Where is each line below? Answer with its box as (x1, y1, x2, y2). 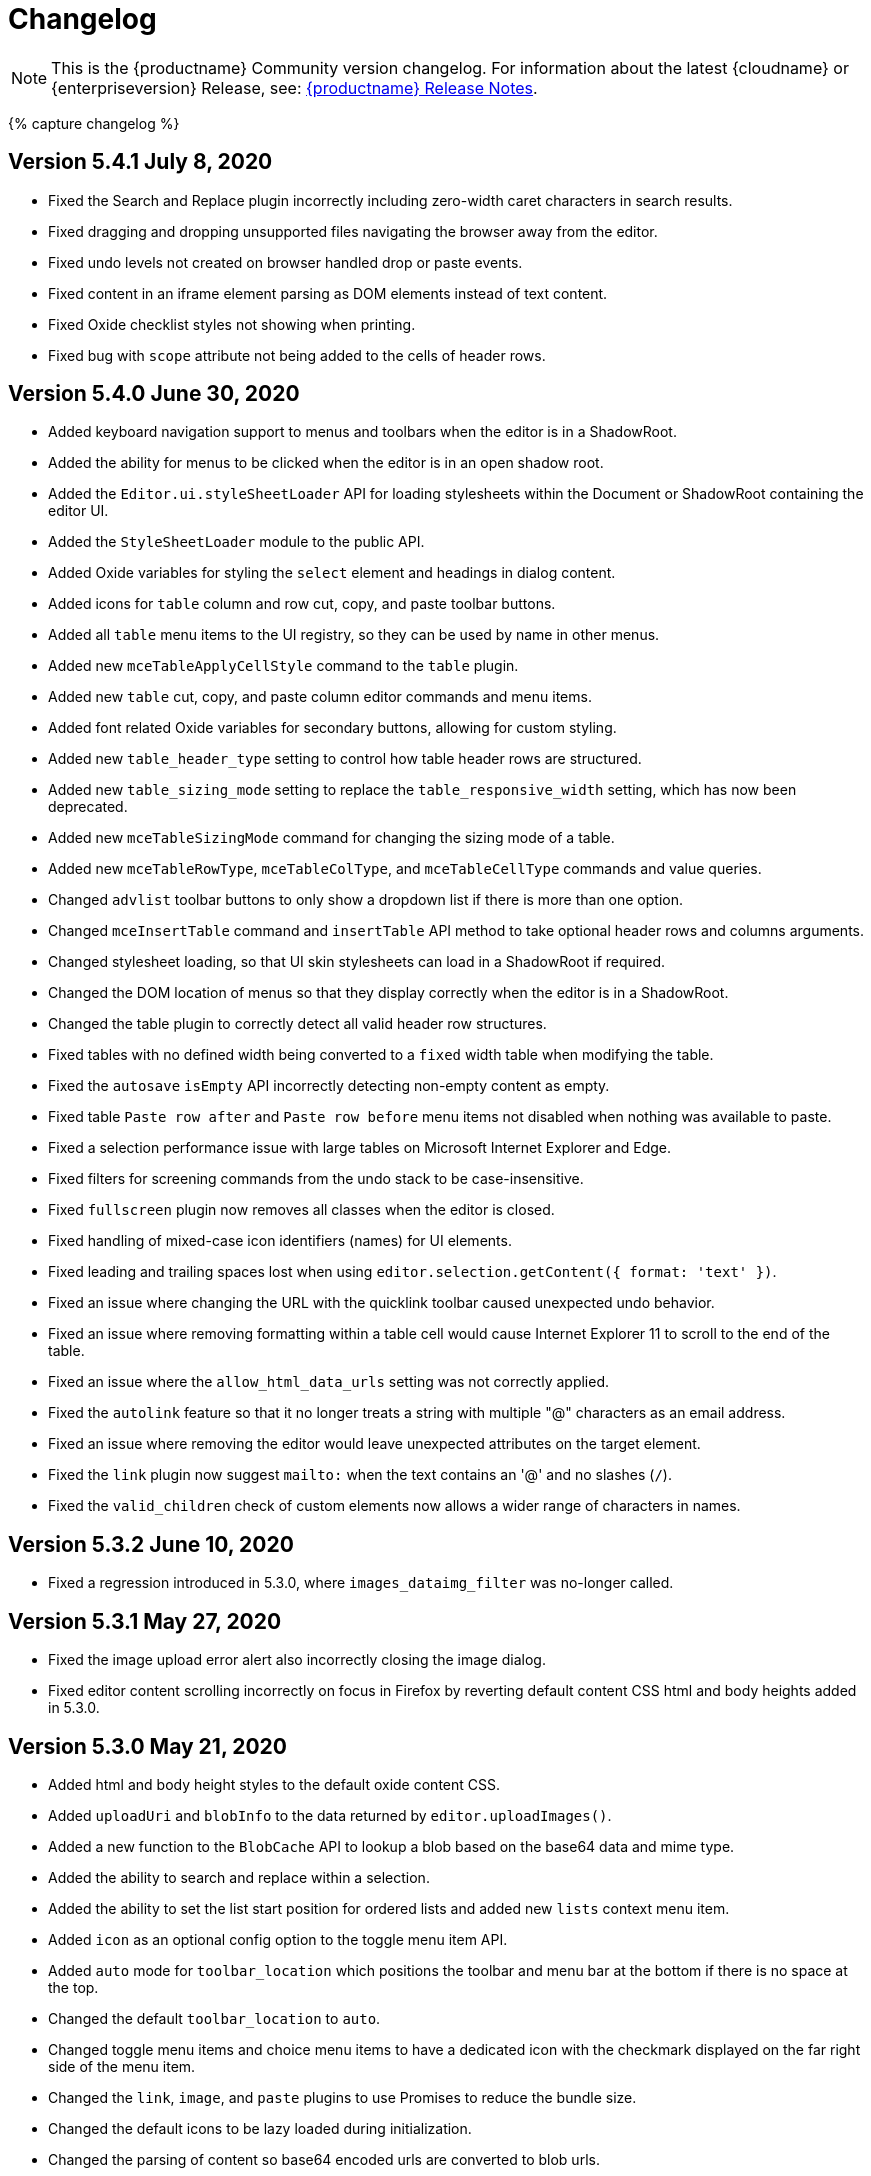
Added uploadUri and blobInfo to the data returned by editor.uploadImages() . (48, 1806, 612, 1824)
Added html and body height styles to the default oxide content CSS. (48, 1775, 501, 1793)
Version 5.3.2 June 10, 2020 (8, 1531, 294, 1557)
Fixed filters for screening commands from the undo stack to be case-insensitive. (48, 1170, 584, 1188)
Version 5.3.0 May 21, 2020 (8, 1733, 288, 1759)
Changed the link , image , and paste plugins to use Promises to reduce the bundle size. (48, 2088, 637, 2106)
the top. (48, 1978, 99, 1996)
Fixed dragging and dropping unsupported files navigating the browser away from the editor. (48, 222, 658, 240)
